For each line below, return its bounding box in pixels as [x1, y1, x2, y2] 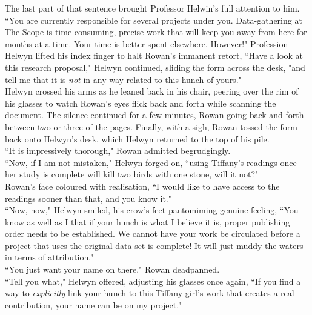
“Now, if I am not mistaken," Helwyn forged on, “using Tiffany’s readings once [5, 156, 297, 168]
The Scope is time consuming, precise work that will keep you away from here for [5, 25, 307, 38]
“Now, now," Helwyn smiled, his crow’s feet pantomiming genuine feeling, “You [5, 204, 299, 216]
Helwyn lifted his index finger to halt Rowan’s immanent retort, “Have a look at [5, 49, 304, 62]
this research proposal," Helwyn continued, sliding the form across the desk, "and [5, 61, 305, 73]
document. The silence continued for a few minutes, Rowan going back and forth [5, 108, 304, 121]
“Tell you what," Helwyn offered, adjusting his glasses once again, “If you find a [5, 274, 301, 287]
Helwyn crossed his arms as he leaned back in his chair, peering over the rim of [5, 85, 299, 98]
